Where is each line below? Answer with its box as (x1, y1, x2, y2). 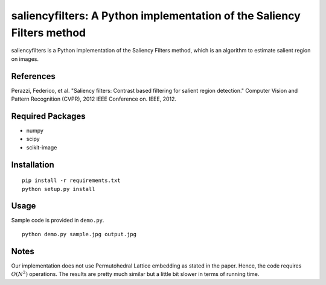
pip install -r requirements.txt (22, 177, 121, 184)
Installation (11, 160, 54, 170)
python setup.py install (22, 186, 95, 192)
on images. (11, 55, 39, 63)
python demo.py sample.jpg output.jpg (22, 231, 137, 237)
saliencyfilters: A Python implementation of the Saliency (11, 9, 301, 22)
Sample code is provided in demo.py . (11, 217, 104, 224)
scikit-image (26, 143, 57, 151)
